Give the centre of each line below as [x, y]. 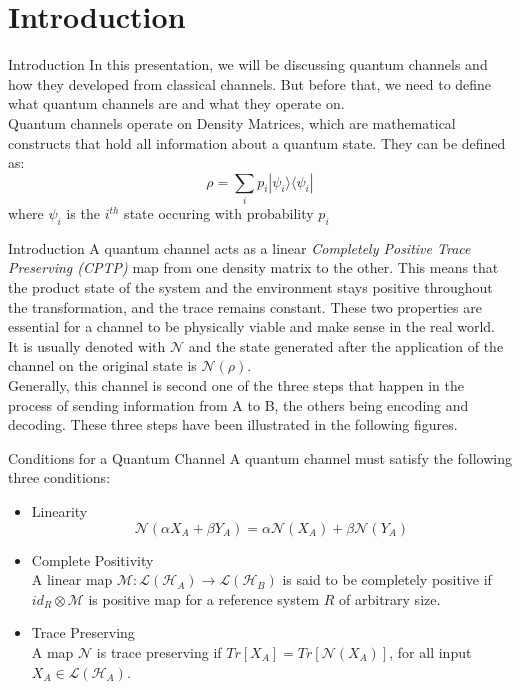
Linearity [59, 510]
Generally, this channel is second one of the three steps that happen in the [236, 384]
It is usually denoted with [87, 345]
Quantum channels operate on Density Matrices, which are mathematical [232, 122]
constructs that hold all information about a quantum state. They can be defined [257, 142]
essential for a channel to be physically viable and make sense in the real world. [251, 326]
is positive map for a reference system [204, 598]
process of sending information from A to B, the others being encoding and [238, 404]
